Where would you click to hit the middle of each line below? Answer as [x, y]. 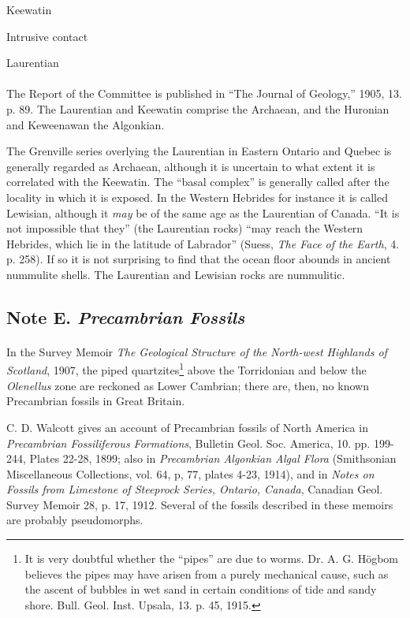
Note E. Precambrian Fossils [126, 316]
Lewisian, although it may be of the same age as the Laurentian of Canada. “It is [203, 212]
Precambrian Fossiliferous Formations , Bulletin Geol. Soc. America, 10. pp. [188, 443]
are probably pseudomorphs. [75, 520]
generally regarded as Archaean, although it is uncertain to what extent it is [191, 166]
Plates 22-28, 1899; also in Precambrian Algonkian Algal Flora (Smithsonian [213, 458]
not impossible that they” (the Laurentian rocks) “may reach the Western [185, 228]
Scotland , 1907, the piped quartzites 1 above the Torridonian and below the [186, 369]
